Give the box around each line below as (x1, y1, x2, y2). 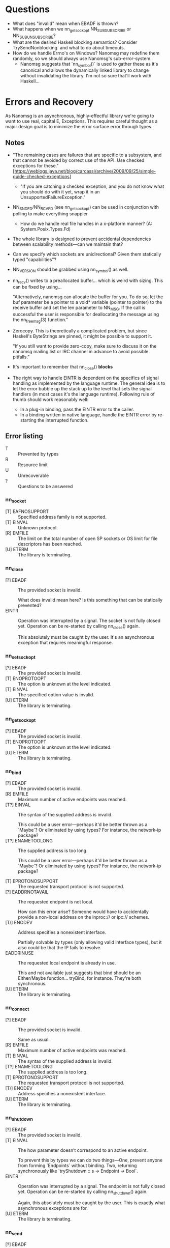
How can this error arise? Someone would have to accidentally (18, 909, 149, 915)
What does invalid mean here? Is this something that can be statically (18, 597, 163, 603)
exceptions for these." (12, 163, 59, 169)
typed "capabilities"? (12, 256, 57, 263)
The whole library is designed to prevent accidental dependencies (12, 236, 151, 242)
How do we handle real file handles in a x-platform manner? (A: (20, 220, 152, 226)
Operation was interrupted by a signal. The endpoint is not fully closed (18, 1183, 165, 1189)
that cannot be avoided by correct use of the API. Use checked (12, 157, 145, 163)
